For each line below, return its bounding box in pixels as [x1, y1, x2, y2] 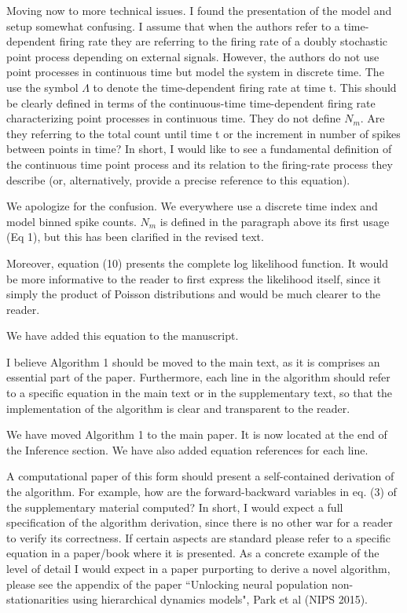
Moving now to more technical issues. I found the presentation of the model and [6, 2, 392, 18]
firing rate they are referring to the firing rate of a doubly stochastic [59, 33, 388, 49]
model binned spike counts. [6, 213, 137, 229]
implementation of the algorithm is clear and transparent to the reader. [6, 400, 350, 416]
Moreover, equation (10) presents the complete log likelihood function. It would [6, 254, 389, 271]
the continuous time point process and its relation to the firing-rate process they [6, 155, 393, 172]
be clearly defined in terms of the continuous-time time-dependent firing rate [6, 94, 376, 111]
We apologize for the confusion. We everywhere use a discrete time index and [6, 198, 378, 214]
